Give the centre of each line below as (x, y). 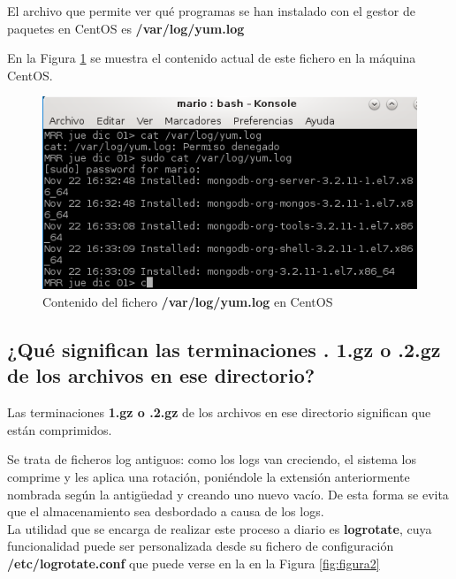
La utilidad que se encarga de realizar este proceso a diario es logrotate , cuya (220, 528)
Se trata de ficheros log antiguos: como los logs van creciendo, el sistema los (212, 459)
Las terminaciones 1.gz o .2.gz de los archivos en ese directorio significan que (219, 412)
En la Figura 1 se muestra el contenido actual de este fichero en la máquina (212, 58)
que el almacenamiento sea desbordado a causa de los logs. (166, 511)
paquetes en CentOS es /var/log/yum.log (126, 28)
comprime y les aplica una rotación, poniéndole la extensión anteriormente (209, 476)
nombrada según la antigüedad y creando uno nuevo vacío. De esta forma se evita (228, 494)
